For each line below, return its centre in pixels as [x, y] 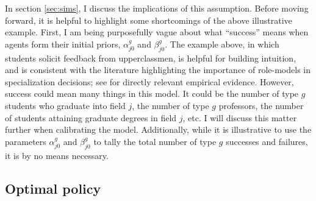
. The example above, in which [222, 44]
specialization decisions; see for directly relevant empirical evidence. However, [149, 81]
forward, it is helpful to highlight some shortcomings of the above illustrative [149, 20]
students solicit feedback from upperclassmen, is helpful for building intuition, [151, 58]
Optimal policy [53, 188]
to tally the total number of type [155, 141]
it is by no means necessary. [57, 155]
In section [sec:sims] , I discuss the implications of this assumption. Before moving [157, 8]
